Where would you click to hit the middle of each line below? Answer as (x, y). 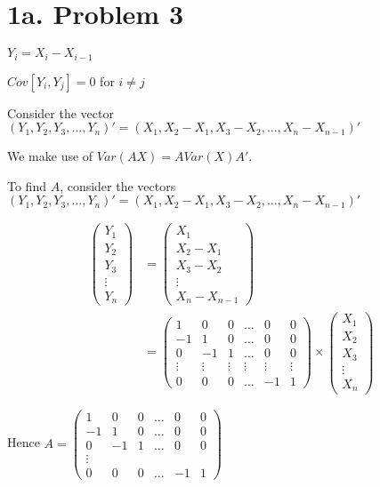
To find (27, 185)
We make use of (50, 156)
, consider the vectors (118, 185)
